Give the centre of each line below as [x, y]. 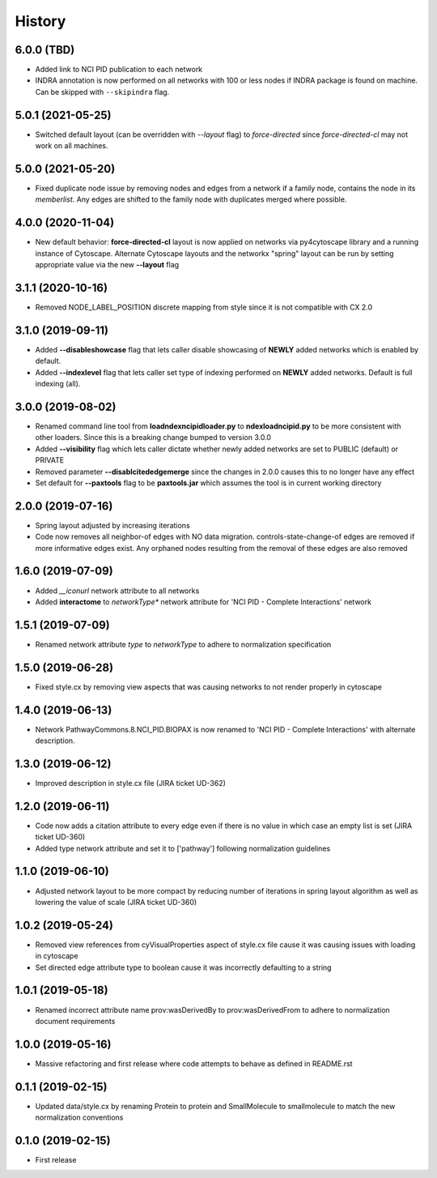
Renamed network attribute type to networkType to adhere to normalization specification [183, 644]
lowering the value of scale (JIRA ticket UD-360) [116, 902]
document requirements [75, 1021]
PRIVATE [50, 460]
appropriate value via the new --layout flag [107, 265]
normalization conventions [79, 1117]
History [40, 21]
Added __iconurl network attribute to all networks [117, 591]
